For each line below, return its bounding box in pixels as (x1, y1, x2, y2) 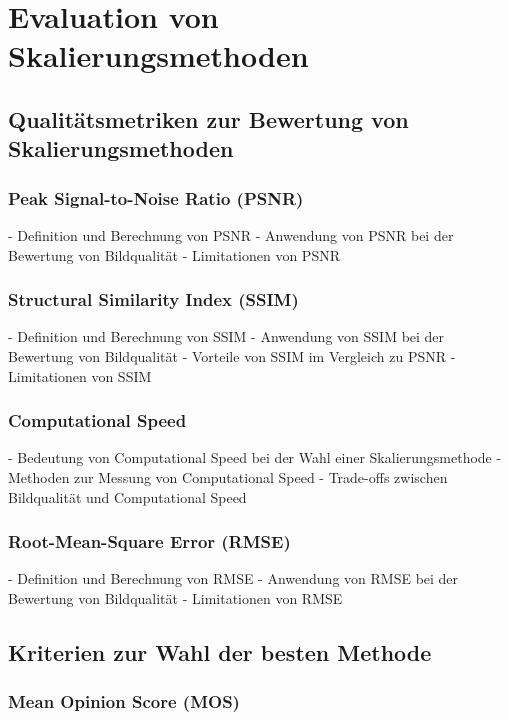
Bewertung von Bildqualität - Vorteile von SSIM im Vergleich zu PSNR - (8, 345, 456, 366)
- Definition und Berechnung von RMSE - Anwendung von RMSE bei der (8, 568, 459, 589)
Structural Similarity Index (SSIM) (8, 287, 299, 312)
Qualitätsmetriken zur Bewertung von (8, 103, 409, 134)
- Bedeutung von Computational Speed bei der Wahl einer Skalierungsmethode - (8, 447, 502, 468)
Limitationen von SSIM (8, 365, 152, 386)
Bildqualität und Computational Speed (8, 486, 247, 507)
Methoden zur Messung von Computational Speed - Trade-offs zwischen (8, 466, 448, 487)
